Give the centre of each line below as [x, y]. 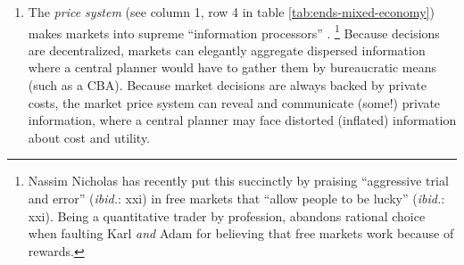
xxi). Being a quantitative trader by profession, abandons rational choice [227, 215]
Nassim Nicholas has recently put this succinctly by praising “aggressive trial [238, 181]
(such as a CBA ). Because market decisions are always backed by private [227, 85]
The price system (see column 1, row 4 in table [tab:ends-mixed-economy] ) [231, 12]
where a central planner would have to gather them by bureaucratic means [232, 67]
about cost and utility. [89, 137]
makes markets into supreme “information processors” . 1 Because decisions [234, 31]
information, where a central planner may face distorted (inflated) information [242, 120]
